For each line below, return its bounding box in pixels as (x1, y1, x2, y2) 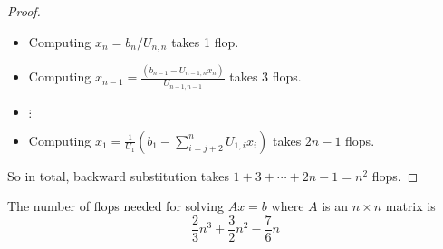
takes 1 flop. (171, 32, 239, 51)
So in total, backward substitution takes (7, 166, 229, 185)
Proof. (7, 2, 41, 20)
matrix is (385, 196, 436, 215)
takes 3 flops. (229, 67, 302, 86)
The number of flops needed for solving (7, 196, 225, 215)
